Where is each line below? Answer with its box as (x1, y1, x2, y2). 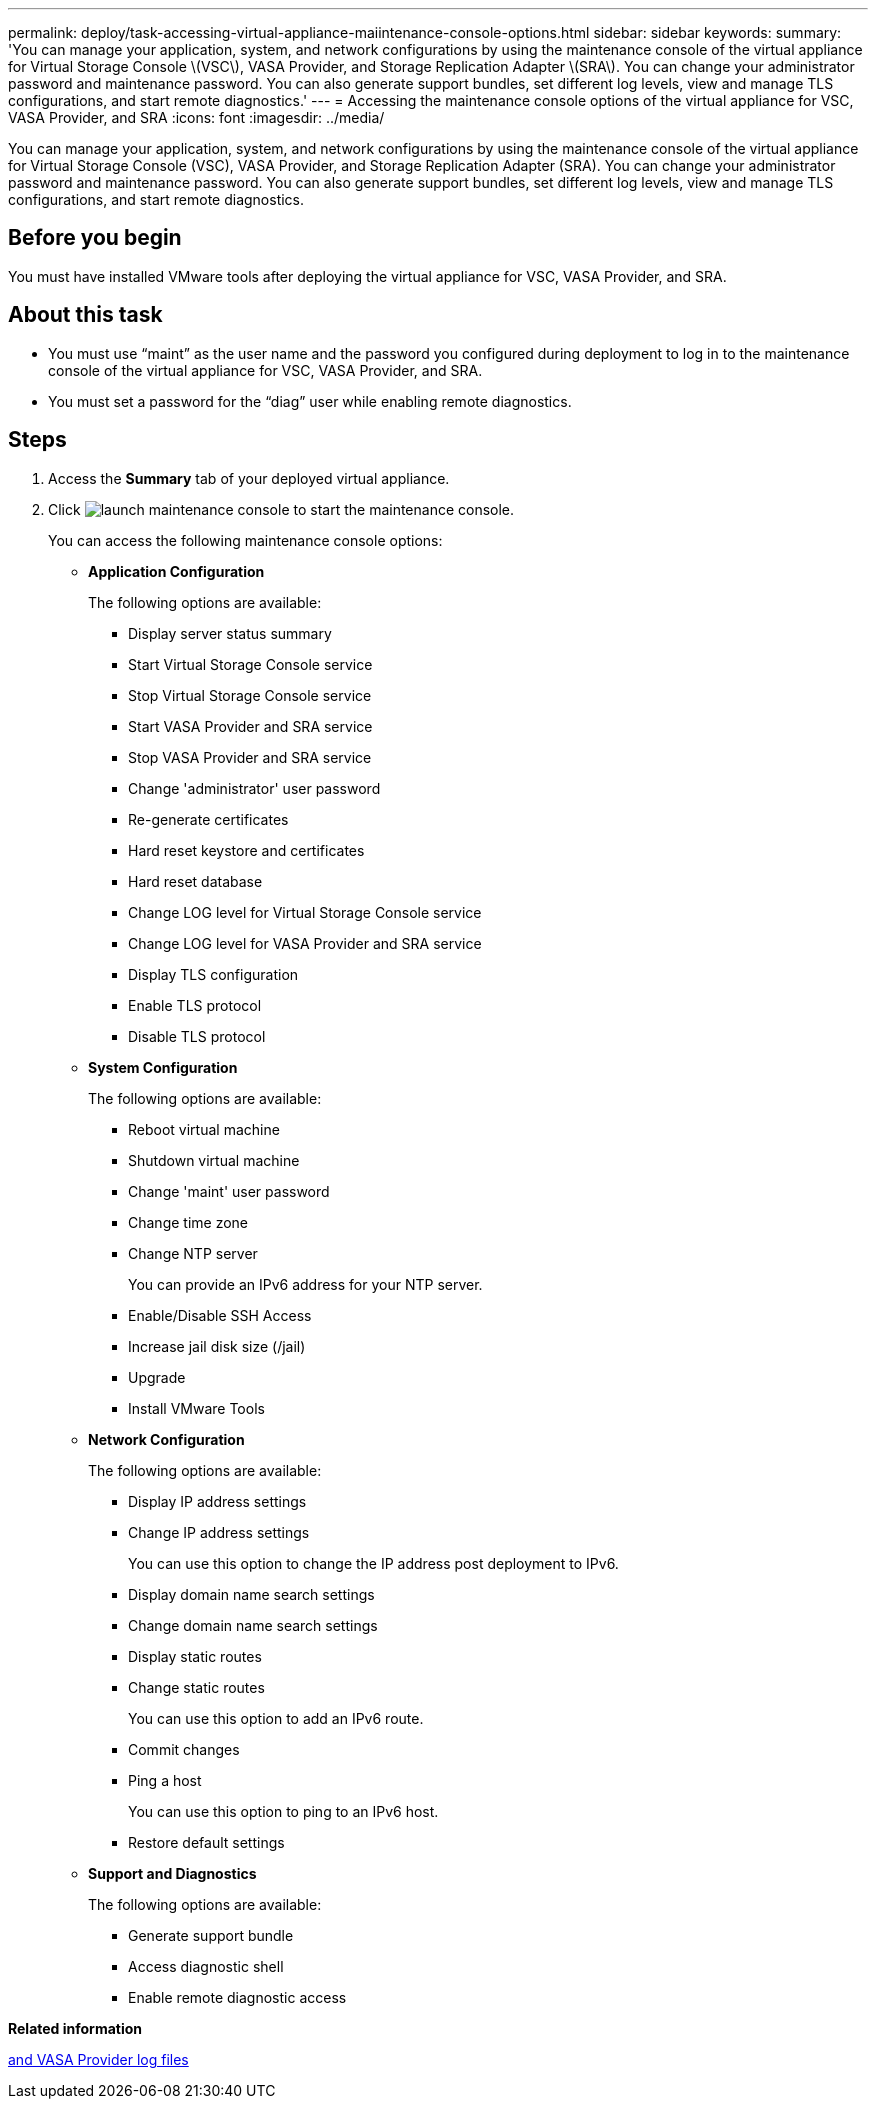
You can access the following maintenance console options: (48, 531, 443, 549)
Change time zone (128, 1213, 249, 1231)
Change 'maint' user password (128, 1182, 330, 1200)
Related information (8, 2019, 143, 2037)
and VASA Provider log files (8, 2050, 189, 2068)
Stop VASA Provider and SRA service (128, 748, 372, 766)
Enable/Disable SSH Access (128, 1306, 312, 1324)
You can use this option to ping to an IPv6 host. (128, 1802, 439, 1820)
